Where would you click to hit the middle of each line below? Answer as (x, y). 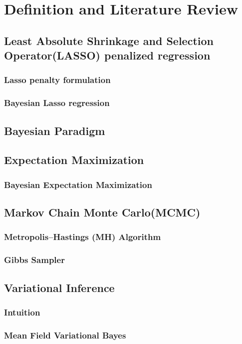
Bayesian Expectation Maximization (78, 184)
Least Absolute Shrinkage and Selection (109, 40)
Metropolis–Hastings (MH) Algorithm (83, 237)
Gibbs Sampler (34, 260)
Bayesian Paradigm (55, 130)
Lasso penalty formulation (57, 80)
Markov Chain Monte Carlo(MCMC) (102, 212)
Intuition (22, 312)
